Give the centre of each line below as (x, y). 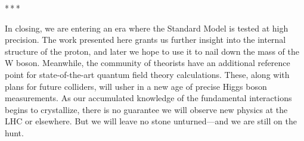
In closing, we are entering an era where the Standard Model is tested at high (147, 28)
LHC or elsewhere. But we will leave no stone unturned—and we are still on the (151, 121)
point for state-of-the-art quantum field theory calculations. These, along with (147, 74)
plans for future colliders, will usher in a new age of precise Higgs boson (136, 86)
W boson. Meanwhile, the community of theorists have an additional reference (148, 63)
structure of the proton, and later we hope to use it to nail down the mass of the (152, 51)
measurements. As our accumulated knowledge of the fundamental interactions (148, 98)
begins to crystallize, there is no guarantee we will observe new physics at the (146, 109)
